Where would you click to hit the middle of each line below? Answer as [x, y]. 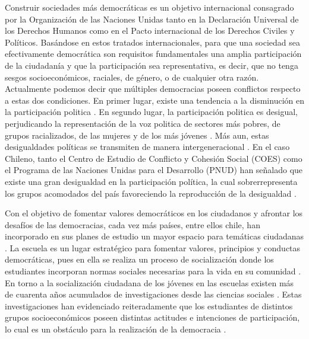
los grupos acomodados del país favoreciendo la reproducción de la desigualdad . [151, 193]
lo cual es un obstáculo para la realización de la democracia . [116, 329]
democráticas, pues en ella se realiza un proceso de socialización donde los [139, 259]
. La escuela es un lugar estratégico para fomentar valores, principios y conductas [153, 247]
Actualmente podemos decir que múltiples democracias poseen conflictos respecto [153, 89]
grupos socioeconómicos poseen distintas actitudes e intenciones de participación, [152, 317]
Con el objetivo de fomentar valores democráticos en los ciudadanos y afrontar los [154, 213]
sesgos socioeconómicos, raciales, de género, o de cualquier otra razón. [132, 77]
